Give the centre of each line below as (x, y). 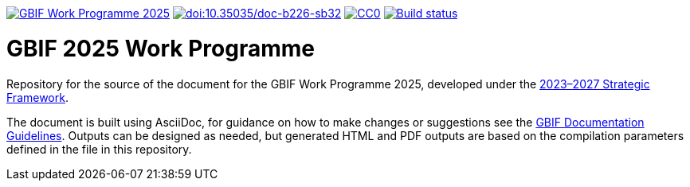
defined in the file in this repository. (99, 149)
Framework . (37, 97)
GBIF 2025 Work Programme (161, 48)
